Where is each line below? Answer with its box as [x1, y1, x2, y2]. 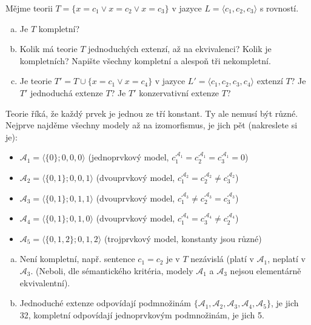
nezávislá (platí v [190, 252, 254, 265]
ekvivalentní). [19, 276, 70, 289]
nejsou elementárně [230, 264, 301, 277]
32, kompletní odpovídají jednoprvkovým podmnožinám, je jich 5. [19, 308, 264, 321]
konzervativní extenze [139, 86, 219, 99]
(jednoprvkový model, [88, 151, 169, 163]
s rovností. [259, 2, 299, 14]
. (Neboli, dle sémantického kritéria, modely [30, 264, 193, 277]
